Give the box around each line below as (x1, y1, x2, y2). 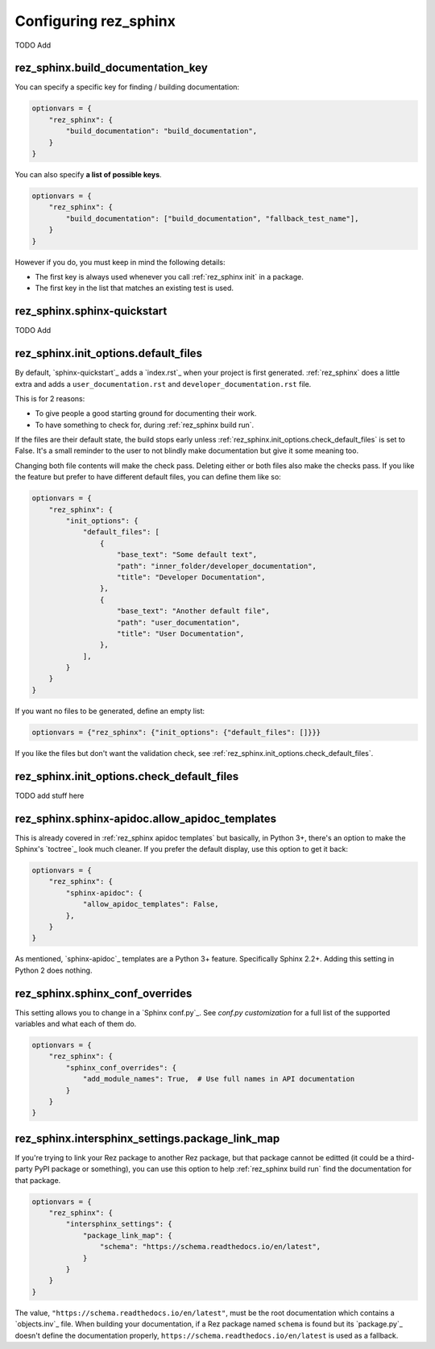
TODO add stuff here (14, 791, 85, 800)
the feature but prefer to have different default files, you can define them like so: (14, 472, 281, 482)
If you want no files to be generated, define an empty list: (14, 706, 205, 716)
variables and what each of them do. (14, 1019, 137, 1029)
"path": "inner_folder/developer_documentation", (117, 561, 317, 571)
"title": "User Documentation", (117, 629, 245, 638)
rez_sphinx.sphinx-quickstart (14, 305, 168, 318)
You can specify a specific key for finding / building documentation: (14, 82, 240, 92)
